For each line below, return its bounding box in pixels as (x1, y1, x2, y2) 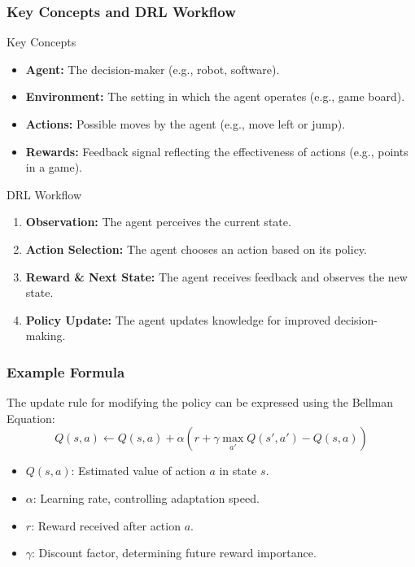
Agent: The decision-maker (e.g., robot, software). (25, 60, 280, 77)
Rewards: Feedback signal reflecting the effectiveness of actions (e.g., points (25, 142, 408, 159)
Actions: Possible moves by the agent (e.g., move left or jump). (25, 116, 346, 132)
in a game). (25, 159, 83, 176)
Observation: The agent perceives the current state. (25, 213, 291, 230)
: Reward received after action (31, 517, 181, 534)
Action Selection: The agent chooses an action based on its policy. (25, 240, 367, 257)
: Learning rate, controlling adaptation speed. (33, 489, 260, 506)
